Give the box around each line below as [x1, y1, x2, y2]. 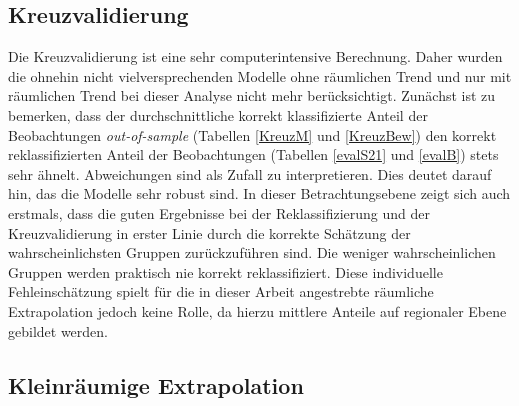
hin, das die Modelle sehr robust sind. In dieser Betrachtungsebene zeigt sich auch [8, 183, 511, 204]
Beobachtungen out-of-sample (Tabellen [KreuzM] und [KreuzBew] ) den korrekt [8, 124, 497, 145]
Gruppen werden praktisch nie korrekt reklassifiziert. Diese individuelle [8, 261, 443, 282]
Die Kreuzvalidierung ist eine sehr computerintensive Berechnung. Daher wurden [8, 46, 503, 67]
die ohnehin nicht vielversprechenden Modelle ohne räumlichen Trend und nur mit [8, 65, 512, 86]
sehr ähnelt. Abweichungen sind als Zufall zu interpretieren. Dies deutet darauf [8, 163, 492, 184]
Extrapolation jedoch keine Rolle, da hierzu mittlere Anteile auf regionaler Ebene [8, 300, 507, 321]
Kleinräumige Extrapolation [8, 369, 304, 400]
